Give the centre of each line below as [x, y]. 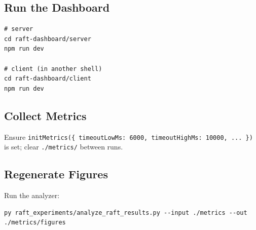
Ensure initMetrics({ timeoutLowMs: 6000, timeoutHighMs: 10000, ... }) [129, 137]
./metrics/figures [35, 223]
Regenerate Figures [56, 174]
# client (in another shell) [53, 69]
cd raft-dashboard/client [48, 79]
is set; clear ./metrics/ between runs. [64, 147]
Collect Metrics [45, 115]
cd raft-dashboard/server [48, 39]
